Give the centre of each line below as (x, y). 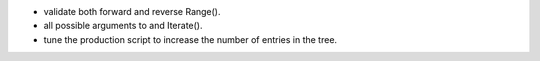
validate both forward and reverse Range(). (132, 11)
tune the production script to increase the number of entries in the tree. (190, 39)
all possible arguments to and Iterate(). (123, 26)
